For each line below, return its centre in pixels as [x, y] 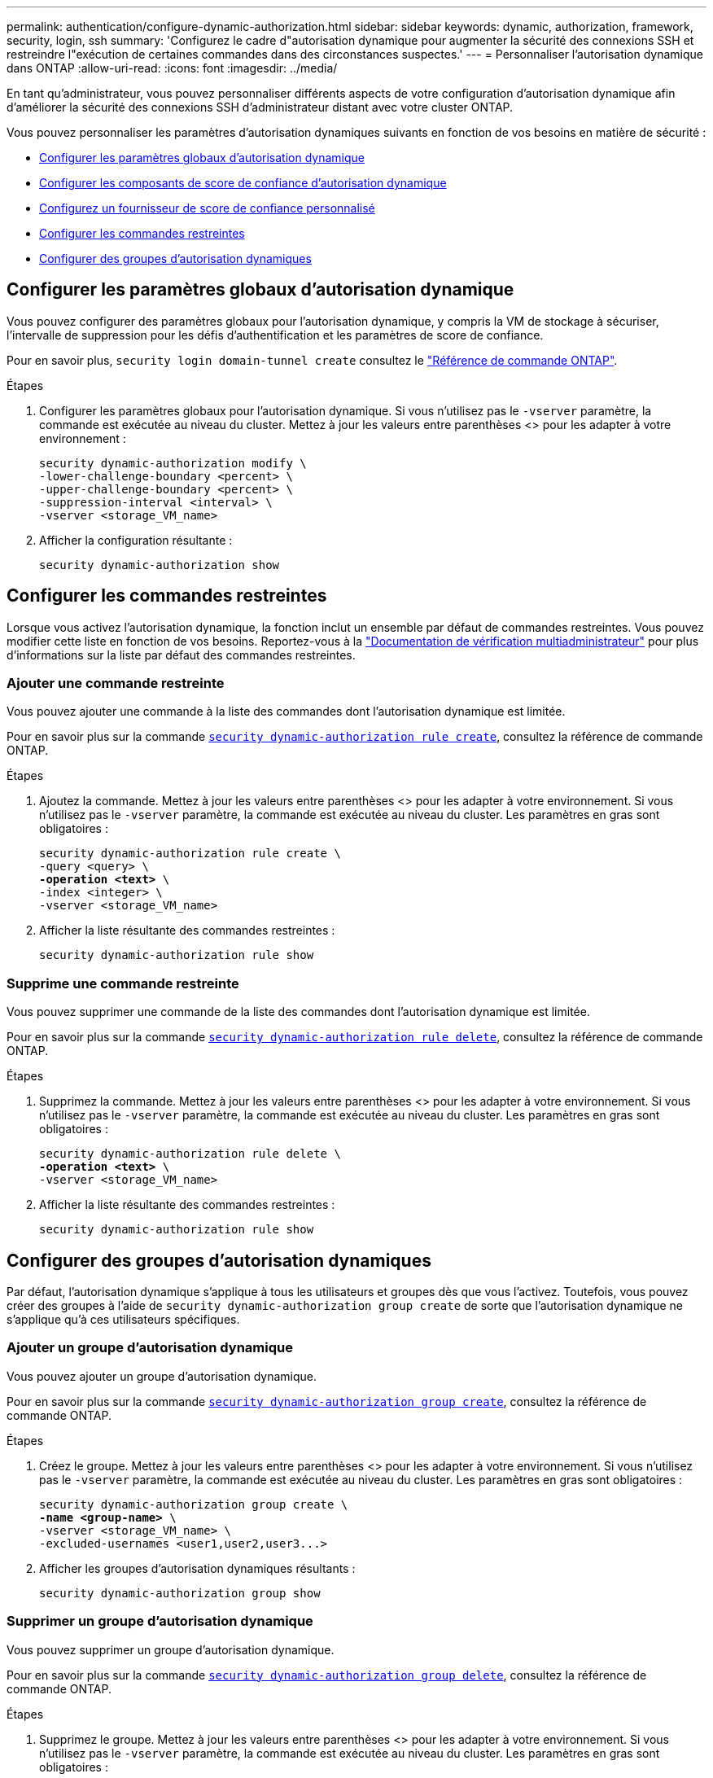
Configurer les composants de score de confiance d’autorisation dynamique [243, 183]
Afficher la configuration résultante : [136, 540]
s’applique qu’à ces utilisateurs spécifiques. [123, 1320]
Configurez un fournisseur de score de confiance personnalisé [207, 208]
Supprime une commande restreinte [123, 983]
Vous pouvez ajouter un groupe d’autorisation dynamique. [162, 1376]
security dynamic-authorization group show [180, 1593]
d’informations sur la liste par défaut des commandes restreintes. [181, 655]
